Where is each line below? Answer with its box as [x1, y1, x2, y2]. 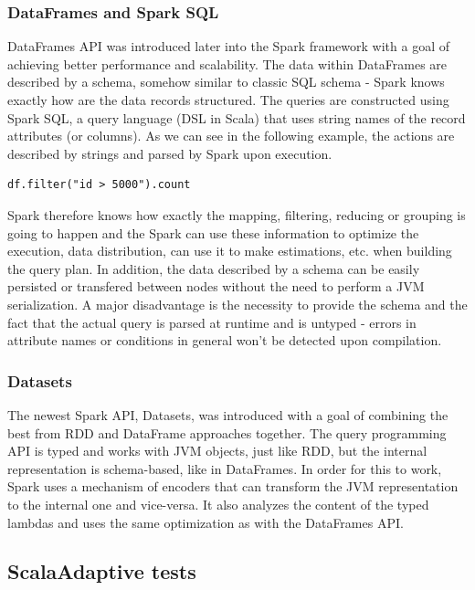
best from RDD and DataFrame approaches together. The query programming [7, 423, 447, 442]
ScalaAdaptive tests [7, 557, 196, 585]
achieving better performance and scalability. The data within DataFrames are [7, 54, 448, 73]
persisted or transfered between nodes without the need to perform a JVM [7, 277, 425, 296]
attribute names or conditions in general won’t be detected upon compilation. [7, 331, 442, 350]
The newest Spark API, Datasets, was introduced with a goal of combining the [7, 405, 449, 424]
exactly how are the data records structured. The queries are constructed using [7, 90, 449, 109]
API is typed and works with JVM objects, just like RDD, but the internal [7, 441, 427, 460]
